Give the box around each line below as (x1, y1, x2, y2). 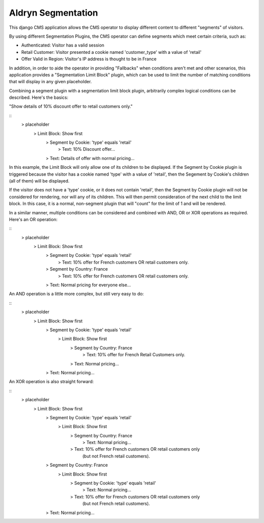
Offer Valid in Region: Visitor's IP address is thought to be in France (21, 56, 156, 62)
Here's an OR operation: (9, 216, 58, 222)
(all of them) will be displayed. (9, 178, 70, 183)
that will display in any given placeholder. (9, 79, 92, 85)
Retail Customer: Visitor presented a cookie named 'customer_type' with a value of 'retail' (21, 49, 202, 55)
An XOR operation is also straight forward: (9, 379, 94, 385)
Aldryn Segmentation (9, 7, 98, 18)
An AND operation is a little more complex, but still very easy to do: (9, 291, 144, 297)
